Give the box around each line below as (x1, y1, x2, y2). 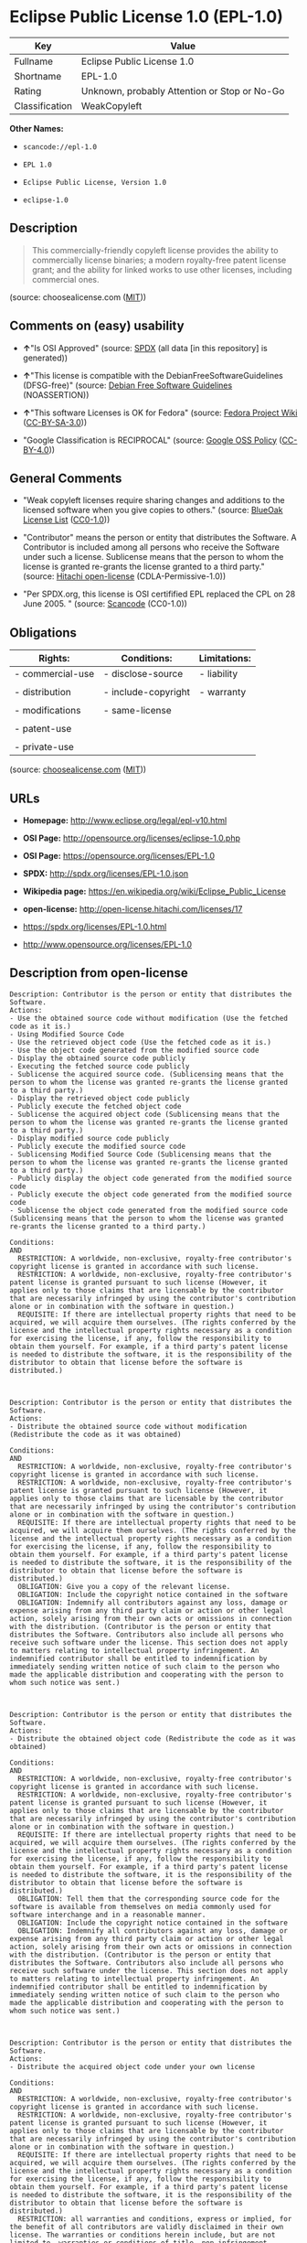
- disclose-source (103, 668, 184, 681)
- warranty (198, 686, 247, 699)
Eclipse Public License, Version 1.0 (22, 177, 167, 187)
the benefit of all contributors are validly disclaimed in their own (9, 2222, 284, 2231)
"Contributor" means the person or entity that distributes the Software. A (22, 532, 297, 543)
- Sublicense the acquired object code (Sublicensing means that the (9, 1110, 281, 1119)
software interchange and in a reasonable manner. (9, 1910, 206, 1919)
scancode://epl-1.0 (22, 142, 98, 152)
